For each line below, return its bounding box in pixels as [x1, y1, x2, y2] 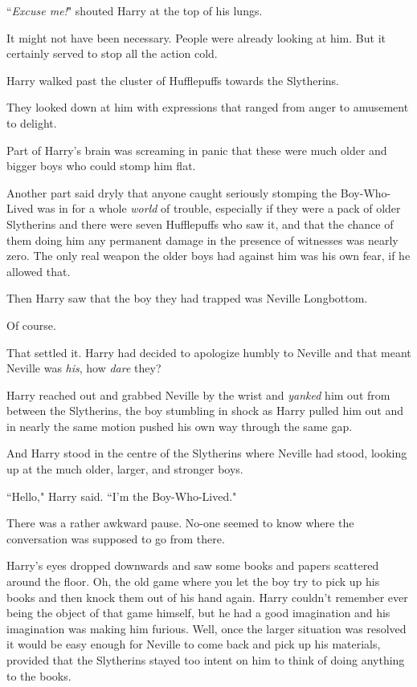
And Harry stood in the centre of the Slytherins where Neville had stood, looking [6, 445, 407, 461]
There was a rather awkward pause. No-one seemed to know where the [6, 514, 354, 531]
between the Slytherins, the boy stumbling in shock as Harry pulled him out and [6, 402, 403, 419]
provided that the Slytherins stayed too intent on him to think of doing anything [6, 652, 405, 668]
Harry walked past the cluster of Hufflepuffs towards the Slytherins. [6, 71, 339, 88]
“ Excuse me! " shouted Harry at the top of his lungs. [6, 2, 263, 18]
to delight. [6, 114, 57, 131]
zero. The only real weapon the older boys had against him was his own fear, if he [6, 247, 411, 264]
